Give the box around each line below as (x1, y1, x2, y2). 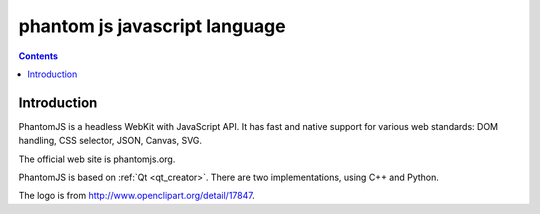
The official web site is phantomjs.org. (18, 153, 176, 165)
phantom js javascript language (18, 15, 286, 37)
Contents (18, 50, 59, 62)
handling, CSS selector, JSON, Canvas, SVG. (18, 135, 203, 147)
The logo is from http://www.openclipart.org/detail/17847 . (18, 190, 255, 202)
